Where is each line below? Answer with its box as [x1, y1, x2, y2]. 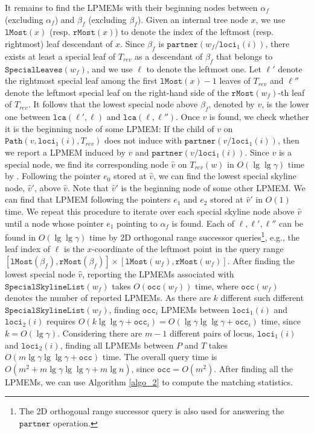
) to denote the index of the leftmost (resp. [115, 25, 274, 38]
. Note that [67, 181, 109, 194]
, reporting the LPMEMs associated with [82, 267, 234, 280]
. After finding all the [214, 362, 293, 375]
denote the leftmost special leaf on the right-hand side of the [5, 86, 229, 98]
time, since [261, 315, 301, 327]
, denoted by [208, 98, 255, 110]
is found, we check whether [209, 110, 309, 123]
